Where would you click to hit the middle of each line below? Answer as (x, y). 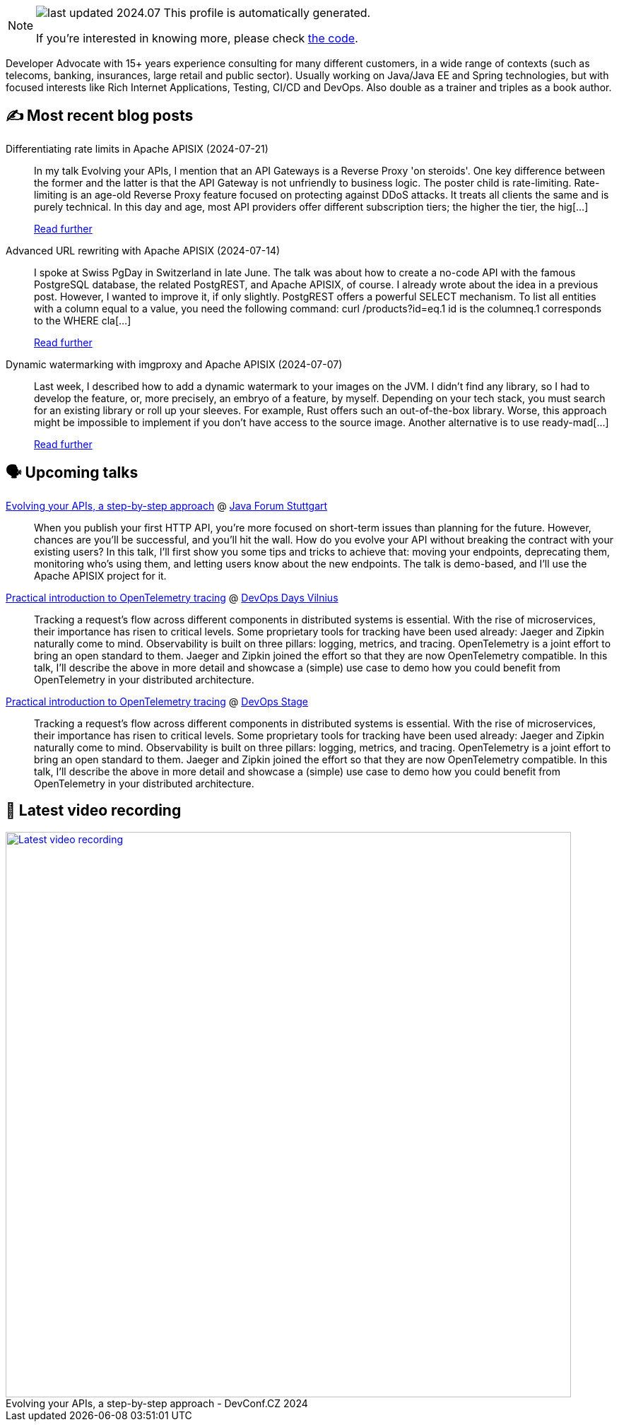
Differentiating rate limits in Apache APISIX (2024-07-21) (137, 148)
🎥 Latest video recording (94, 811)
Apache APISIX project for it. (100, 575)
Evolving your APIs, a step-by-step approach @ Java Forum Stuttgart (167, 505)
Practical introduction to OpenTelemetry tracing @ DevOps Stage (157, 701)
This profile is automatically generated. (267, 13)
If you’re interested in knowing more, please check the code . (197, 38)
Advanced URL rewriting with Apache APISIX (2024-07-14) (143, 250)
